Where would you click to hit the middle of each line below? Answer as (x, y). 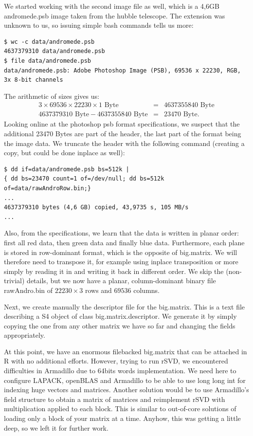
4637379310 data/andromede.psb (54, 51)
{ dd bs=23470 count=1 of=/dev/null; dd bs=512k (84, 179)
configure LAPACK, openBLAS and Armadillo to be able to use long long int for (125, 380)
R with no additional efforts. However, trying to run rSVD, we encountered (116, 361)
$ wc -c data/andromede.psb (49, 42)
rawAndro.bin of (28, 290)
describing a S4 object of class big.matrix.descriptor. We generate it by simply (120, 316)
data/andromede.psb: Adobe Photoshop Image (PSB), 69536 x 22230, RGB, (122, 70)
